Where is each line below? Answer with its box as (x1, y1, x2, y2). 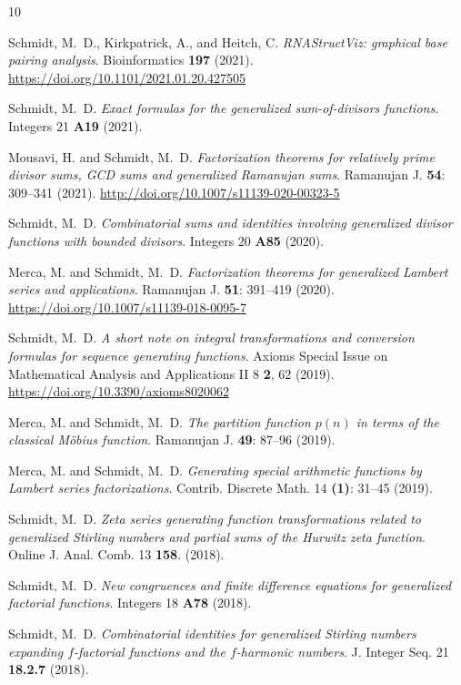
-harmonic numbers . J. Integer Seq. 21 (236, 641, 449, 660)
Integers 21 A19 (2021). (8, 116, 143, 135)
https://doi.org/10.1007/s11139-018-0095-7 (8, 297, 246, 316)
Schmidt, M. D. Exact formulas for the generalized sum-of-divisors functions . (8, 98, 439, 118)
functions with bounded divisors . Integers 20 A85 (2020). (8, 230, 325, 250)
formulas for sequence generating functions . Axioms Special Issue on (8, 345, 388, 364)
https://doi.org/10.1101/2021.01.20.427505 (8, 67, 246, 87)
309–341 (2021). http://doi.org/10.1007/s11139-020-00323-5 (8, 182, 340, 201)
